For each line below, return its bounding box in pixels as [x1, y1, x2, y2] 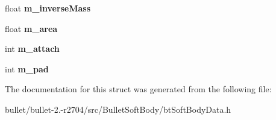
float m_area [5, 22, 58, 34]
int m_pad [5, 62, 49, 75]
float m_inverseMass [5, 2, 91, 14]
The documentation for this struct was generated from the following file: [5, 83, 272, 95]
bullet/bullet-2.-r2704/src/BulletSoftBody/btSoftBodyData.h [5, 103, 231, 115]
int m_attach [5, 42, 60, 55]
